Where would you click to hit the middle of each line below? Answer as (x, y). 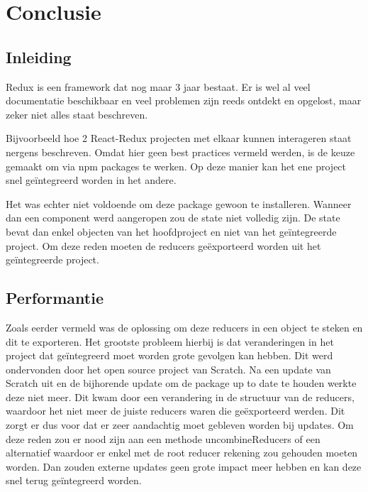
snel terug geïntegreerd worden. (74, 480)
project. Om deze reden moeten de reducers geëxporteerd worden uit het (163, 245)
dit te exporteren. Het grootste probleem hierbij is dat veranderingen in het (170, 341)
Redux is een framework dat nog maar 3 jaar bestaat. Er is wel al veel (158, 86)
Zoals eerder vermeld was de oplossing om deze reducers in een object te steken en (184, 327)
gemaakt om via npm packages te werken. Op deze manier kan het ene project (176, 166)
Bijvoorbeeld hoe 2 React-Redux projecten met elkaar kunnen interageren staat (179, 138)
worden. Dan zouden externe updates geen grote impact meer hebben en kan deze (184, 466)
